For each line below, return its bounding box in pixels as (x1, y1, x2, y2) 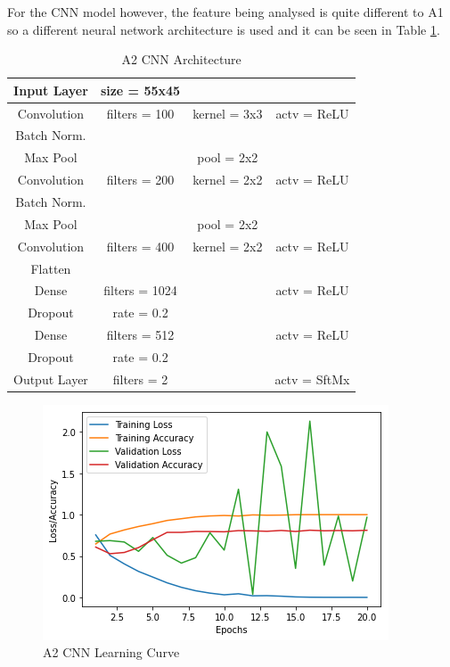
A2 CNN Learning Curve (43, 643, 180, 662)
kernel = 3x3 (192, 103, 263, 122)
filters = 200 (106, 170, 175, 189)
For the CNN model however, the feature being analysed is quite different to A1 (7, 3, 444, 21)
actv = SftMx (274, 369, 350, 388)
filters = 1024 (103, 281, 177, 300)
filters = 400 (106, 236, 175, 255)
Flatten (30, 259, 71, 277)
